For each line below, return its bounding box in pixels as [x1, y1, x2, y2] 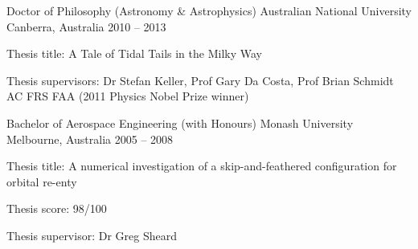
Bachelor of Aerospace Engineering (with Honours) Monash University [6, 114, 354, 131]
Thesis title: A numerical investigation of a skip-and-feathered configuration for [6, 157, 397, 174]
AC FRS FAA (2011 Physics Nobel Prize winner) [6, 88, 249, 104]
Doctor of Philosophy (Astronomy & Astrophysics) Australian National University [6, 2, 412, 18]
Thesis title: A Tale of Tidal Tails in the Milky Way [6, 45, 262, 62]
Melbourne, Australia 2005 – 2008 [6, 130, 174, 147]
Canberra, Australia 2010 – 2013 [6, 18, 166, 35]
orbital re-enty [6, 173, 77, 190]
